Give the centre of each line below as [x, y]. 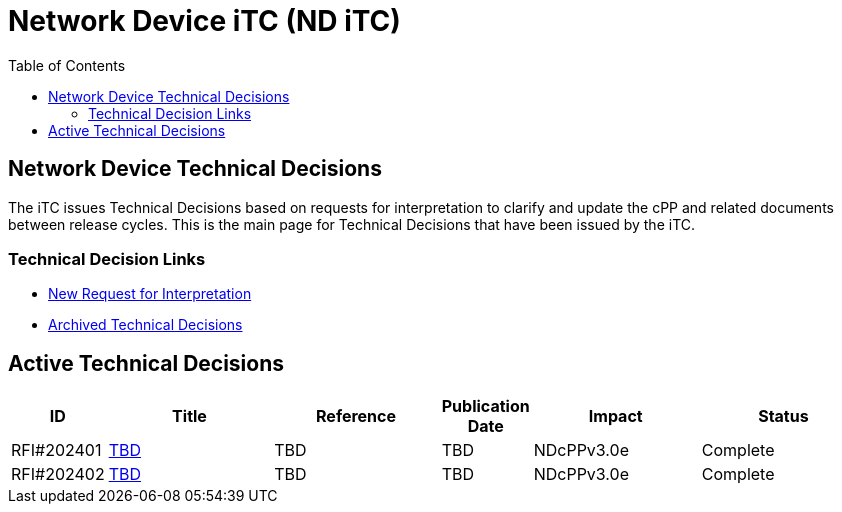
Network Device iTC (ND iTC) [204, 21]
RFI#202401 [56, 450]
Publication [485, 406]
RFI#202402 [58, 474]
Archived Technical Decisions [145, 325]
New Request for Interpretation [150, 294]
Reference [356, 416]
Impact [615, 416]
